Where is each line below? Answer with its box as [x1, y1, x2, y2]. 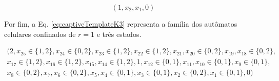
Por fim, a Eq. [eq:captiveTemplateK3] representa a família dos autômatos [4, 18, 237, 29]
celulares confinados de [4, 28, 76, 39]
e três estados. [96, 28, 142, 39]
